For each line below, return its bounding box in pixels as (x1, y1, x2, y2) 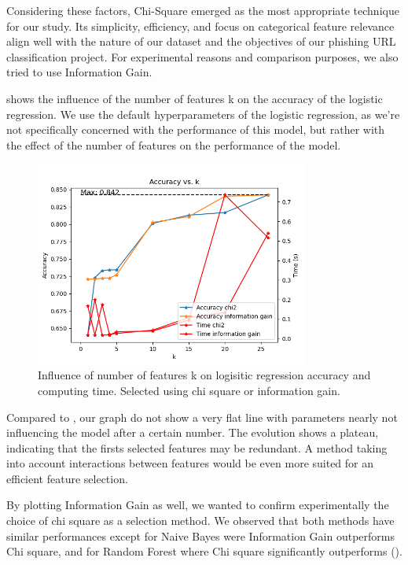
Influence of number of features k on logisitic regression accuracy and (38, 367, 371, 383)
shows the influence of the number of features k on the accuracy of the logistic (6, 90, 383, 106)
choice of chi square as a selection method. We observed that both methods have (6, 512, 395, 529)
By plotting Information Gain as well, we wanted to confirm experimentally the (6, 497, 389, 513)
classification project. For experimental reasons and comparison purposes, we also (6, 48, 399, 65)
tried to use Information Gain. (6, 64, 153, 80)
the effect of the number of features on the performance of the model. (6, 136, 341, 153)
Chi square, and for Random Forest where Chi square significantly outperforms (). (6, 543, 402, 559)
